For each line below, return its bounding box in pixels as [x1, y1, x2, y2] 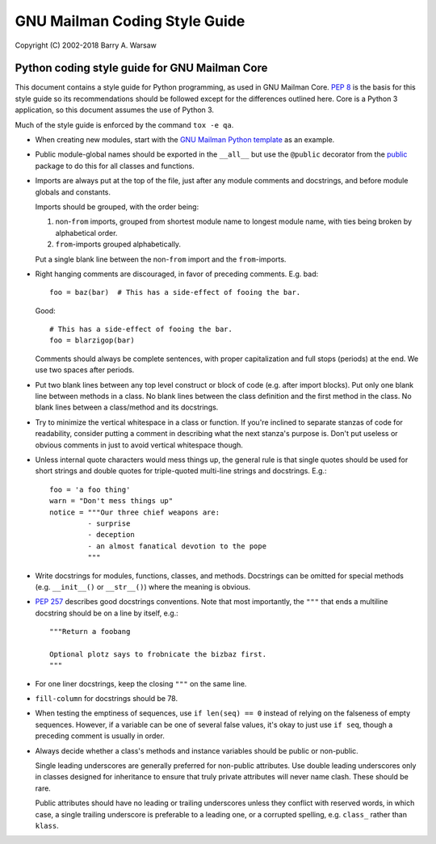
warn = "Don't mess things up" [49, 497, 174, 506]
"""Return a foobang [49, 627, 131, 636]
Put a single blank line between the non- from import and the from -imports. [35, 254, 287, 264]
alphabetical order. [55, 228, 118, 237]
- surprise [87, 519, 131, 528]
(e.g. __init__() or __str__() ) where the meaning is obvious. [35, 582, 251, 591]
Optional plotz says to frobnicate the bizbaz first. [49, 649, 266, 658]
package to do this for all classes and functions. [35, 161, 195, 170]
